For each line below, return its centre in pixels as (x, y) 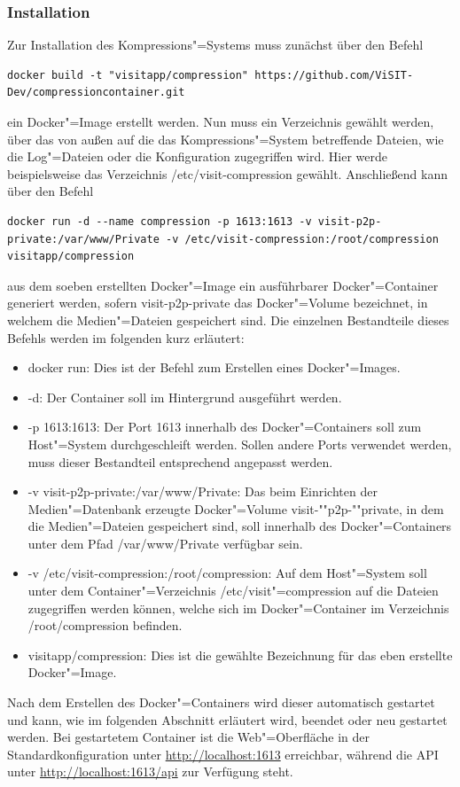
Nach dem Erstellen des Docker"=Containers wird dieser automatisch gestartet (221, 702)
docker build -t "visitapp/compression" (128, 75)
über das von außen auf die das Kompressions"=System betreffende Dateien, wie (226, 139)
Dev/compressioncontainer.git (96, 93)
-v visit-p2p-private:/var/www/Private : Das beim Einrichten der (203, 491)
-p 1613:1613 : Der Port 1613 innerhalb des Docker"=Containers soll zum (225, 427)
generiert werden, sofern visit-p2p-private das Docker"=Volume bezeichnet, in (218, 303)
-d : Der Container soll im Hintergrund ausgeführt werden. (185, 397)
